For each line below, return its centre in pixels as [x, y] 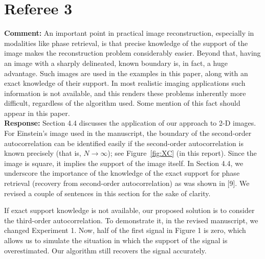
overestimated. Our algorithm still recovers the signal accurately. [105, 250]
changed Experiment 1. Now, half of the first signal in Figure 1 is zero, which [125, 230]
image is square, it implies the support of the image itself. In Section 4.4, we [124, 163]
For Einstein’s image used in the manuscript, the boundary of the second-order [128, 133]
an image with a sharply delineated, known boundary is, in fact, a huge [116, 63]
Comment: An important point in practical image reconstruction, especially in [129, 33]
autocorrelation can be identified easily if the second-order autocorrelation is [124, 143]
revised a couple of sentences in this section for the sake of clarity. [107, 193]
